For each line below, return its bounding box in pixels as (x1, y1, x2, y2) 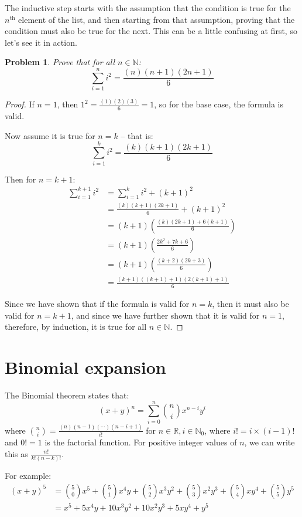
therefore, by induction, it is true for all (5, 320, 147, 333)
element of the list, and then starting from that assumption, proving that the (18, 13, 295, 25)
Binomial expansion (5, 354, 166, 379)
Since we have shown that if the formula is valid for (5, 297, 190, 309)
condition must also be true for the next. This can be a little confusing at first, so (5, 25, 297, 37)
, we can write (244, 436, 295, 448)
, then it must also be (212, 297, 289, 309)
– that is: (121, 129, 153, 141)
